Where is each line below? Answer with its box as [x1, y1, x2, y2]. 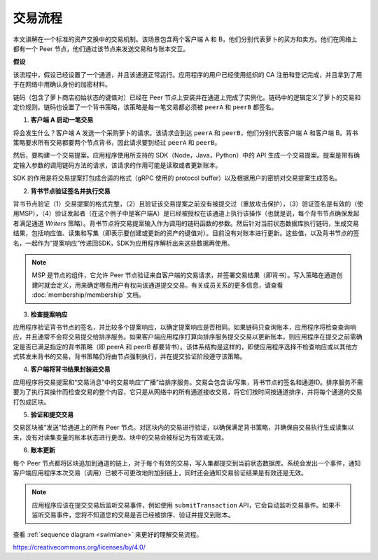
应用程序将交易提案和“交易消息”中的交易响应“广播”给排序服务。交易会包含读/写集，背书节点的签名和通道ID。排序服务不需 [13, 378, 363, 386]
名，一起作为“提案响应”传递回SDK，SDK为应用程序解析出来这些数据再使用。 [13, 239, 234, 247]
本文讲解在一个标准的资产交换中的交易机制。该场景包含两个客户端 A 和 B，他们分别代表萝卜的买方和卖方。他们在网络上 [13, 35, 358, 43]
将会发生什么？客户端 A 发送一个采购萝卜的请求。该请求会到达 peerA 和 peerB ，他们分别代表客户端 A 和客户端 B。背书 [13, 128, 358, 136]
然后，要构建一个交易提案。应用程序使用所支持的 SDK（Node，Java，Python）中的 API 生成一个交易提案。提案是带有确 [13, 151, 360, 160]
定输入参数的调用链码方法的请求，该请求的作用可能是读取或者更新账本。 [13, 161, 222, 169]
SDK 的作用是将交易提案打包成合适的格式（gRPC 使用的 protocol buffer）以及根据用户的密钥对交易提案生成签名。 [13, 174, 342, 182]
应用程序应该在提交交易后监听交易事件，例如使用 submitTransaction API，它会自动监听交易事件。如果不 [31, 500, 341, 509]
